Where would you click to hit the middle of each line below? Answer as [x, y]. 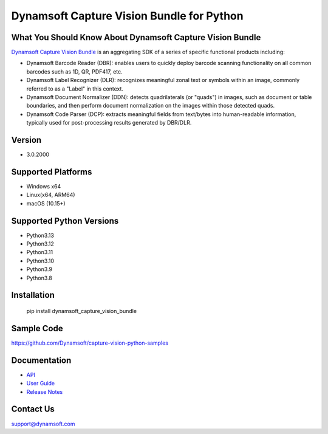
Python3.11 [40, 252]
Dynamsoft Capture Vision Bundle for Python [127, 16]
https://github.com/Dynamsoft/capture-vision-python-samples [90, 343]
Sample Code [37, 328]
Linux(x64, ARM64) [51, 195]
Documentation [41, 360]
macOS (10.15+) [46, 203]
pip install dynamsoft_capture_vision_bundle [81, 311]
